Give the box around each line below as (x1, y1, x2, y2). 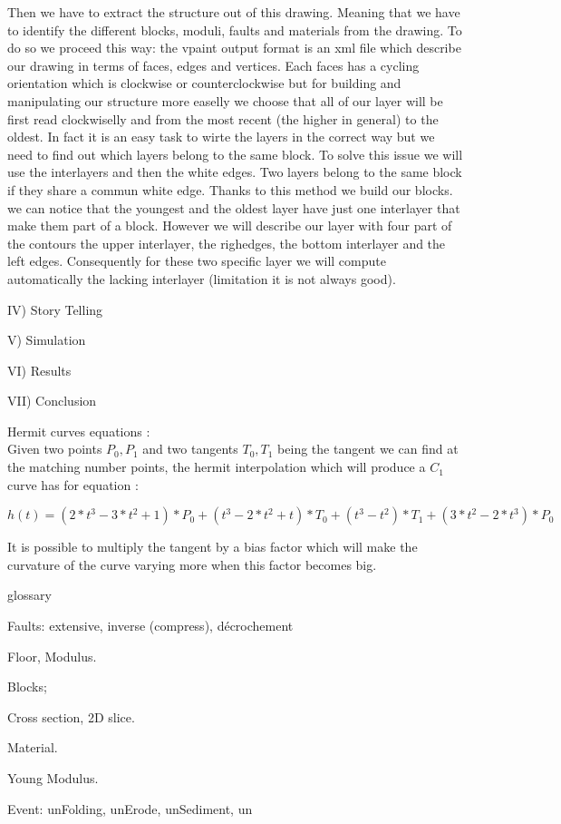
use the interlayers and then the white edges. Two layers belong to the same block (7, 162, 462, 181)
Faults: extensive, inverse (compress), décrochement (7, 616, 294, 635)
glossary (7, 585, 52, 604)
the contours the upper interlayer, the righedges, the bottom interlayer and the (7, 233, 446, 252)
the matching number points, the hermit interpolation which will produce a (7, 457, 426, 476)
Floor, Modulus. (7, 646, 97, 665)
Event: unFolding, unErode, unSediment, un (7, 799, 253, 818)
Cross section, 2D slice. (7, 707, 135, 726)
